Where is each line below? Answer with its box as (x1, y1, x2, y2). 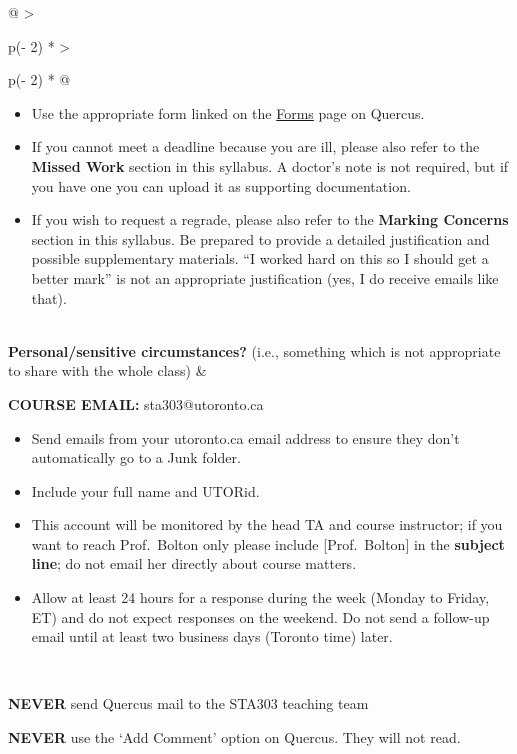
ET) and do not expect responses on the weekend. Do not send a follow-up (31, 606, 490, 627)
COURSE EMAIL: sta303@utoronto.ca (8, 393, 264, 414)
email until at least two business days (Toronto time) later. (31, 626, 393, 647)
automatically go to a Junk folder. (31, 447, 241, 468)
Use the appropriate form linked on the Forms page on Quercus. (31, 102, 425, 123)
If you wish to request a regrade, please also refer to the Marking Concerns (31, 209, 509, 230)
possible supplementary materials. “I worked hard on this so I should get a (31, 248, 489, 269)
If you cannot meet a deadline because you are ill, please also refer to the (31, 136, 480, 157)
